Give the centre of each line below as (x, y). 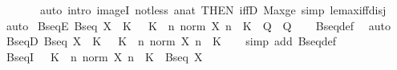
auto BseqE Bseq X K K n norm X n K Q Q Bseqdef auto (198, 25)
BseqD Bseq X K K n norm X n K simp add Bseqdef (171, 41)
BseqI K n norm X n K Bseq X (104, 56)
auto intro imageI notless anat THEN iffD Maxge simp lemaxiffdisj (213, 10)
